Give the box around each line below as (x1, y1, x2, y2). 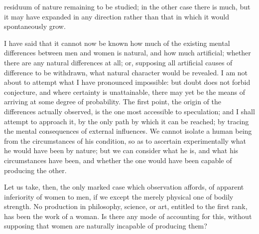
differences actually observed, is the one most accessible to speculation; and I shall (4, 106, 255, 116)
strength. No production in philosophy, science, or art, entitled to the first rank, (4, 201, 248, 212)
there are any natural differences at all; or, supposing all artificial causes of (4, 57, 233, 67)
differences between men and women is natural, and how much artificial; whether (4, 47, 251, 58)
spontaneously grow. (4, 21, 66, 31)
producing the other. (4, 165, 67, 175)
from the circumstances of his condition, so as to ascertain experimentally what (4, 135, 246, 146)
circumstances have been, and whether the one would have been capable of (4, 155, 232, 165)
